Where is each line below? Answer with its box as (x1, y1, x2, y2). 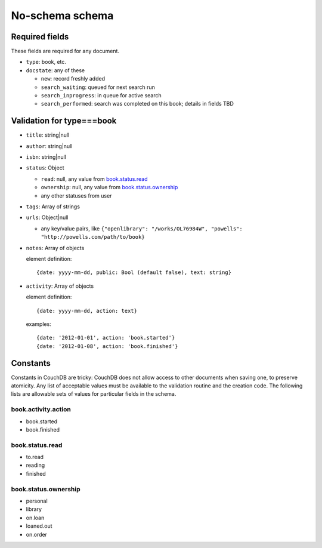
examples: (26, 320, 52, 328)
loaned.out (26, 522, 53, 529)
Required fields (11, 32, 69, 42)
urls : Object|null (26, 214, 69, 221)
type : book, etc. (26, 59, 67, 66)
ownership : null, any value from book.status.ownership (41, 184, 178, 191)
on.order (26, 531, 48, 538)
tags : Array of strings (26, 203, 80, 210)
